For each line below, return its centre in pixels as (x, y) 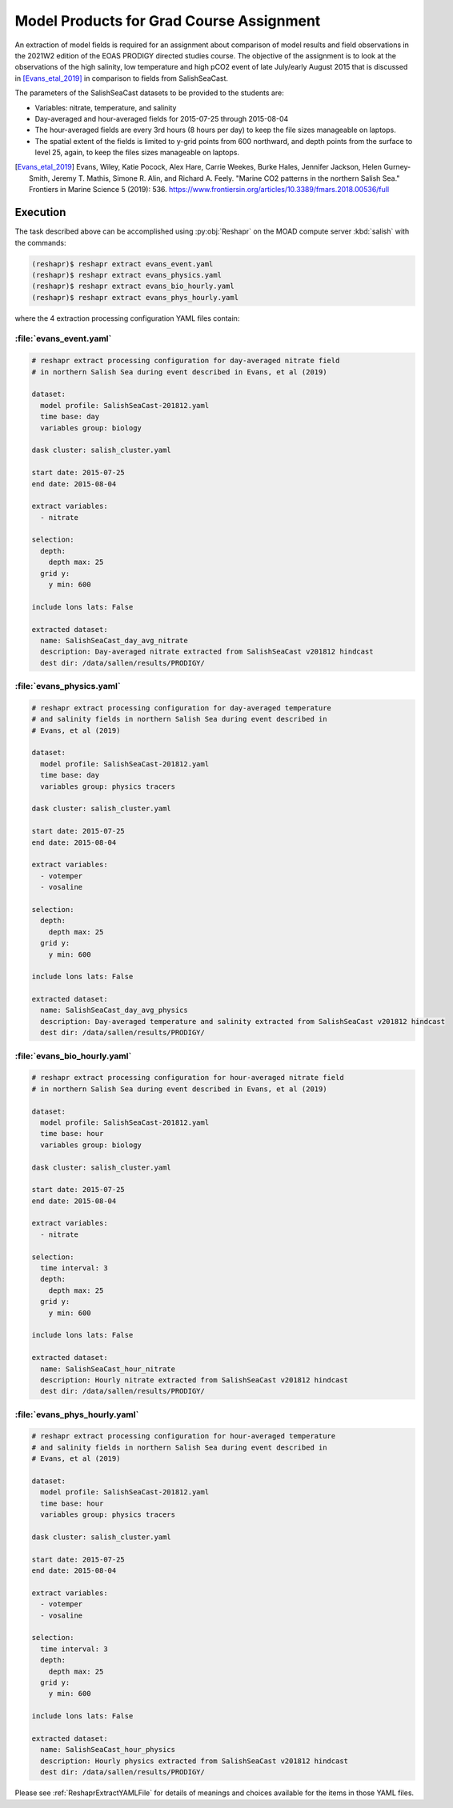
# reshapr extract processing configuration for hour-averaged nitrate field (188, 1078)
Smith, (40, 178)
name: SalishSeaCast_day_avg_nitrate (114, 640)
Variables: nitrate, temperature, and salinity (106, 107)
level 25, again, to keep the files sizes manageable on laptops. (137, 153)
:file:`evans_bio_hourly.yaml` (73, 1056)
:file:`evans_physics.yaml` (68, 686)
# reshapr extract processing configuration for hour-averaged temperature (184, 1436)
